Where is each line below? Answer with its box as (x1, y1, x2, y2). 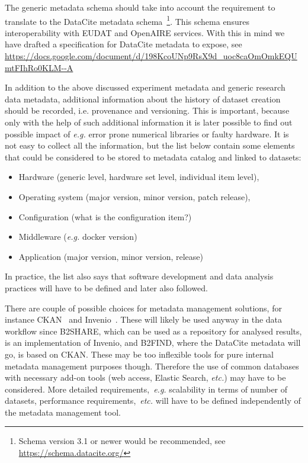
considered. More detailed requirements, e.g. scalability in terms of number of (5, 382, 288, 395)
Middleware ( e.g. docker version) (18, 230, 137, 243)
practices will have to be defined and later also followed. (5, 281, 208, 294)
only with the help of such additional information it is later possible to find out (5, 116, 293, 128)
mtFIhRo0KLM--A (5, 61, 73, 73)
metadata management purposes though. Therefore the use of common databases (5, 359, 299, 372)
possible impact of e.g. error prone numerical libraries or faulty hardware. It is (5, 127, 289, 140)
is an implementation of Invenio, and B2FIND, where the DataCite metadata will (5, 336, 301, 349)
